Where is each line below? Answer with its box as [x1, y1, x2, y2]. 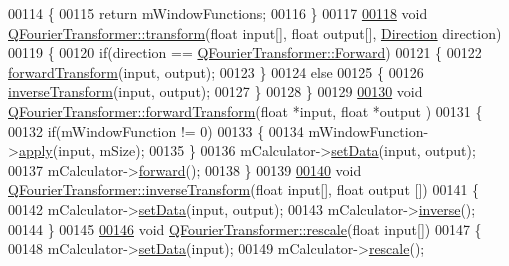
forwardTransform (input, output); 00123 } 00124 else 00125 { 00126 [8, 61, 424, 82]
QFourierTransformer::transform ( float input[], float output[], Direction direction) [8, 22, 502, 43]
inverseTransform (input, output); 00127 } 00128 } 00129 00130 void [8, 81, 423, 102]
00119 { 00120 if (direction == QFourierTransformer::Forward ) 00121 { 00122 [8, 42, 482, 63]
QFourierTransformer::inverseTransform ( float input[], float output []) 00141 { [8, 179, 480, 200]
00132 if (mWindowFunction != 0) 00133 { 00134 [8, 120, 304, 141]
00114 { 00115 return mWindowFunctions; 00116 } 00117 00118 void [8, 3, 428, 23]
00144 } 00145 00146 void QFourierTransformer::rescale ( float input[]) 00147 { [8, 218, 482, 239]
